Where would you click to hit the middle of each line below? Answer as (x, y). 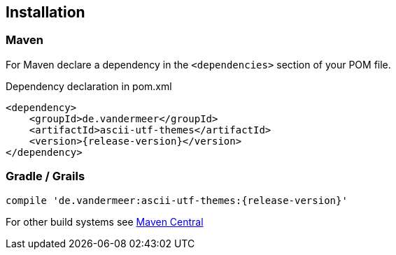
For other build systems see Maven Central (105, 221)
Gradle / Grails (45, 176)
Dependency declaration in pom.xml (89, 86)
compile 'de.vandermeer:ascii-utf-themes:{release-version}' (177, 200)
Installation (45, 12)
